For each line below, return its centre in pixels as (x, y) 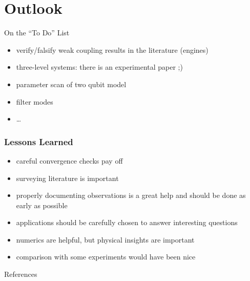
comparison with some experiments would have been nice (106, 257)
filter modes (35, 101)
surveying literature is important (67, 178)
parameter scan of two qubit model (71, 84)
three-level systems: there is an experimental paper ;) (99, 67)
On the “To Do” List (37, 33)
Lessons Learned (39, 141)
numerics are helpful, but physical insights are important (105, 239)
